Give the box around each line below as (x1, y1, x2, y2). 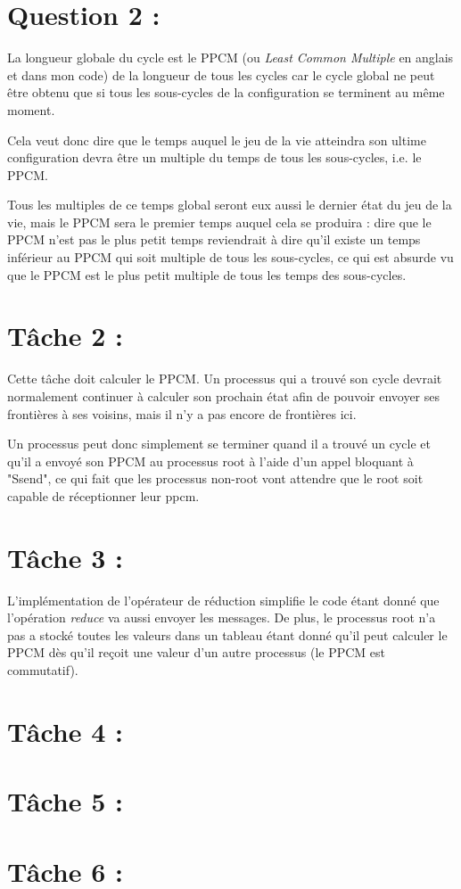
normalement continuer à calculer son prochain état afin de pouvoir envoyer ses (7, 386, 440, 405)
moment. (7, 100, 55, 119)
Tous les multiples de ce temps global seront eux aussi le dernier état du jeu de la (7, 195, 452, 214)
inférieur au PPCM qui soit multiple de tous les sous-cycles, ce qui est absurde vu (7, 248, 454, 267)
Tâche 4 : (7, 712, 123, 749)
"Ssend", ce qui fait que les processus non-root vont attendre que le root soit (7, 469, 424, 488)
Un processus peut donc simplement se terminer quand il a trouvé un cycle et (7, 434, 431, 453)
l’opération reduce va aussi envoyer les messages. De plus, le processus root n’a (7, 608, 436, 627)
